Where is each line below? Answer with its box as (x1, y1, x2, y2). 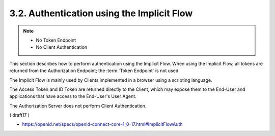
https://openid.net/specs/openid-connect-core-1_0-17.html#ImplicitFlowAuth (22, 121, 183, 127)
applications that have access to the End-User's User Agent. (9, 93, 137, 99)
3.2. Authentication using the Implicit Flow (9, 8, 193, 19)
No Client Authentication (36, 44, 88, 50)
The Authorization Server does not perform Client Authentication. (9, 103, 147, 109)
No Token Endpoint (36, 37, 76, 43)
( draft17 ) (9, 112, 30, 118)
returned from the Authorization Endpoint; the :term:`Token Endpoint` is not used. (9, 67, 180, 74)
